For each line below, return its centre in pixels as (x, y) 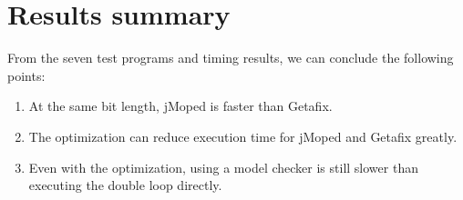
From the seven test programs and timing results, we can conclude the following (231, 58)
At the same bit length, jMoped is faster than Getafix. (180, 106)
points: (26, 75)
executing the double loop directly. (125, 185)
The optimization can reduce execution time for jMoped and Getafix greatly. (243, 136)
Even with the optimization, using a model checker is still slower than (223, 167)
